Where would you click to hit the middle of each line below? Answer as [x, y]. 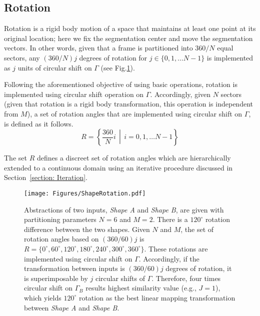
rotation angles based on [61, 239]
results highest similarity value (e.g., [141, 288]
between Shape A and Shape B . [72, 307]
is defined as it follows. [39, 123]
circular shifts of [120, 278]
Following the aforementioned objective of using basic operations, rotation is [121, 84]
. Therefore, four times [186, 278]
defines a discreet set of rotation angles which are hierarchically [134, 158]
